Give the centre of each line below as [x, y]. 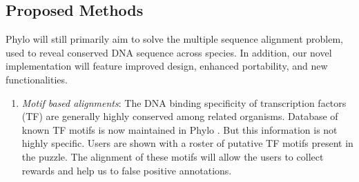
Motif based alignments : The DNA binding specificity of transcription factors [184, 102]
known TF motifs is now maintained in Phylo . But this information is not [179, 129]
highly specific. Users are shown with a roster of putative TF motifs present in [187, 143]
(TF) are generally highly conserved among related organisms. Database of [180, 116]
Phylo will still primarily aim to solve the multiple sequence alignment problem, [174, 39]
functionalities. [37, 79]
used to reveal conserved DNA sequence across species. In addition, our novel [169, 52]
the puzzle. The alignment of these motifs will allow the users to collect [173, 156]
